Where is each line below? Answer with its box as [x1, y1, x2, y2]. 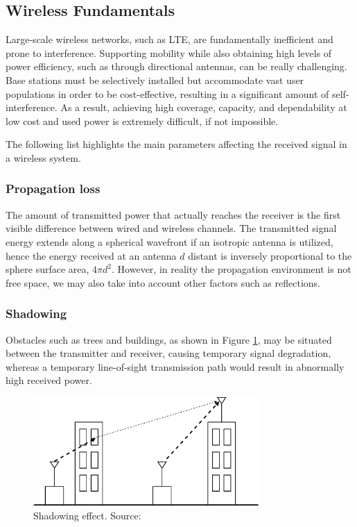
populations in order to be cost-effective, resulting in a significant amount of [6, 86, 329, 101]
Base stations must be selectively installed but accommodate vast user [6, 72, 304, 87]
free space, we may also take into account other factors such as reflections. [6, 275, 320, 290]
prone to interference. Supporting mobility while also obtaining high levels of [6, 45, 332, 60]
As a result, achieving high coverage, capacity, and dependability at [60, 100, 347, 115]
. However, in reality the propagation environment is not [112, 262, 351, 276]
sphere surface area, [6, 262, 89, 276]
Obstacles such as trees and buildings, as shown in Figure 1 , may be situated [6, 332, 332, 346]
